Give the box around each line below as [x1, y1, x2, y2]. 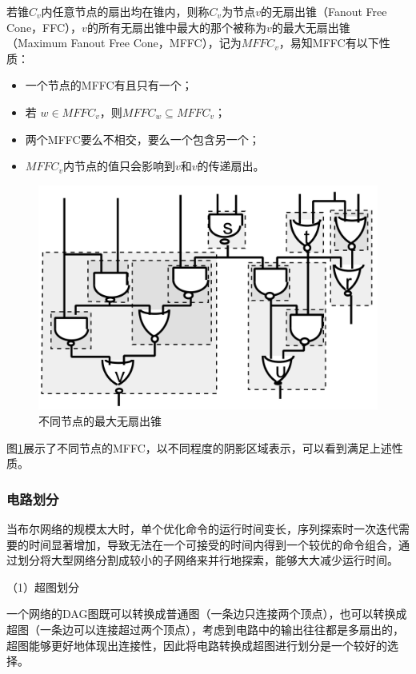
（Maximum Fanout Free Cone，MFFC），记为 [6, 34, 242, 51]
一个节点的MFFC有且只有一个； [25, 77, 193, 94]
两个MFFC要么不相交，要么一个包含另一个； [25, 130, 260, 147]
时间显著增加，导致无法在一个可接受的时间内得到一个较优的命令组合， [28, 536, 398, 552]
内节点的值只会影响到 [62, 158, 175, 174]
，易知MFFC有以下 [278, 34, 379, 51]
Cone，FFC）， [6, 18, 82, 35]
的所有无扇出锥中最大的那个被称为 [86, 18, 266, 35]
